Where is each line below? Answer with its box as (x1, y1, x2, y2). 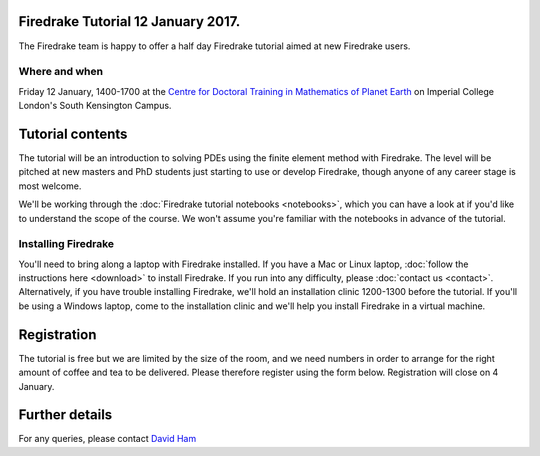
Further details (18, 406, 113, 424)
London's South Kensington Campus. (18, 100, 172, 112)
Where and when (18, 65, 104, 79)
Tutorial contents (18, 125, 128, 142)
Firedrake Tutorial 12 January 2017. (18, 13, 241, 30)
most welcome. (18, 180, 82, 192)
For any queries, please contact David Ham (18, 433, 197, 445)
